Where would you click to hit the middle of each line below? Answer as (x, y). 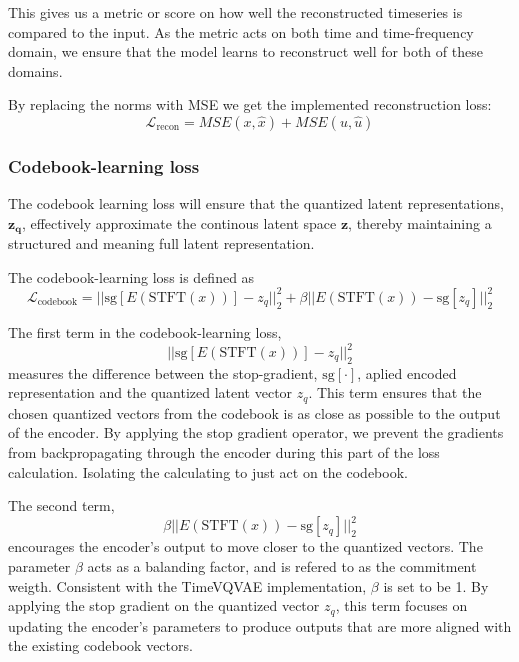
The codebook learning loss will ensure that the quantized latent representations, (256, 203)
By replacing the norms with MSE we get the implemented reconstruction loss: (250, 104)
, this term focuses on (401, 605)
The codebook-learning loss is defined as (131, 276)
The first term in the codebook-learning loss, (145, 331)
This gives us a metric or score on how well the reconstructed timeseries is (235, 12)
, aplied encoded (407, 372)
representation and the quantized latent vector (150, 392)
